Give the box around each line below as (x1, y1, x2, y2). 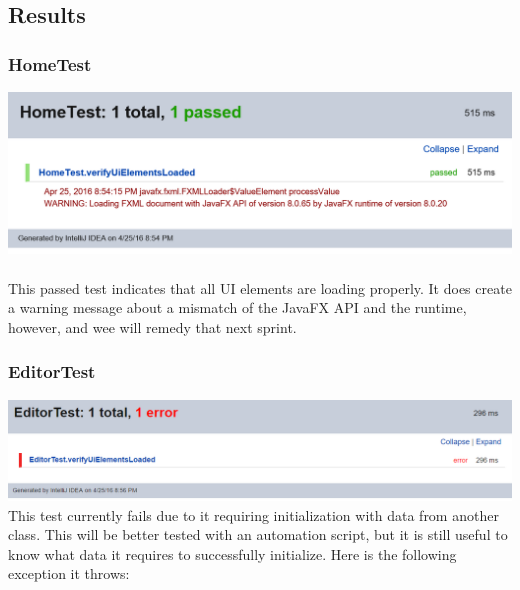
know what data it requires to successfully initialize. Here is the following (8, 543, 457, 564)
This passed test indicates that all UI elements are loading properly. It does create (8, 277, 512, 298)
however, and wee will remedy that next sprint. (8, 316, 297, 337)
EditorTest (8, 359, 96, 384)
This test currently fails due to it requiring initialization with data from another (8, 504, 499, 525)
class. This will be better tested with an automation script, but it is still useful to (8, 524, 508, 545)
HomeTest (8, 51, 92, 76)
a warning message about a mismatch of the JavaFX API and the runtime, (8, 297, 467, 318)
